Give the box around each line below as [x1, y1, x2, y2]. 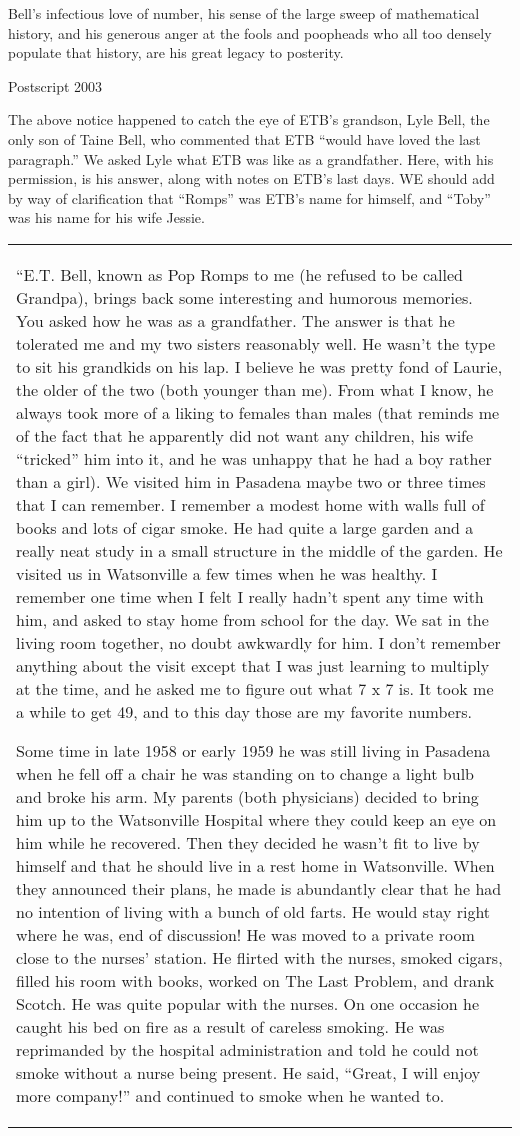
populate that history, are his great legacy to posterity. [8, 42, 344, 63]
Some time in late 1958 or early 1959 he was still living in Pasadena [16, 738, 491, 762]
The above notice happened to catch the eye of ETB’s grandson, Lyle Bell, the [8, 109, 490, 130]
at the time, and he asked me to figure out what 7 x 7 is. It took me [16, 676, 494, 700]
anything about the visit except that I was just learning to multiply [16, 653, 490, 677]
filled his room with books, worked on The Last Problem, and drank [16, 968, 495, 992]
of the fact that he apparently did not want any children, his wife [16, 423, 474, 447]
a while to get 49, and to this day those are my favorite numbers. [16, 699, 472, 723]
